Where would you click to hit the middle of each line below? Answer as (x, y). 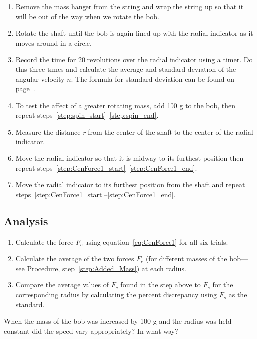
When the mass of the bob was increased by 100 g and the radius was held (118, 321)
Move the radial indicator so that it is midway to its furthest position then (129, 158)
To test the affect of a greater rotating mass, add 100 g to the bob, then (126, 105)
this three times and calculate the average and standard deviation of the (126, 69)
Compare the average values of (62, 285)
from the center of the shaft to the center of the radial (171, 131)
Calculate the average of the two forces (75, 258)
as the (238, 295)
